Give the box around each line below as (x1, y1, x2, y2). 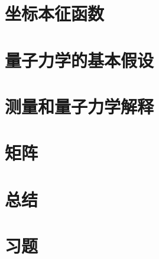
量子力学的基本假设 (5, 47, 154, 72)
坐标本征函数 (5, 1, 105, 25)
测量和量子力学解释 (5, 94, 154, 118)
